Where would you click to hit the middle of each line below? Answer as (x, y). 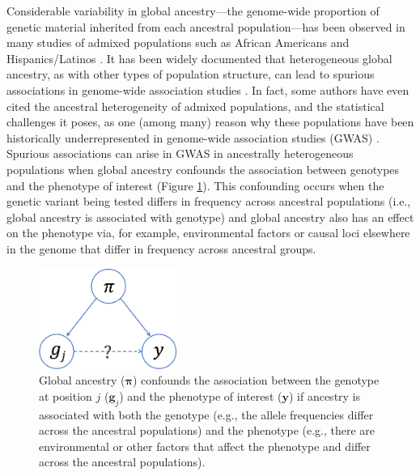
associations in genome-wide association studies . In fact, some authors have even (208, 89)
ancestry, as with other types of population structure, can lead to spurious (191, 74)
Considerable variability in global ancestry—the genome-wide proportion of (193, 11)
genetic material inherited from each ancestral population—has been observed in (206, 26)
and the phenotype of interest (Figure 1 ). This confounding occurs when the (195, 185)
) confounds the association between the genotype (256, 380)
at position (66, 395)
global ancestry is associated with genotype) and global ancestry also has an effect (210, 217)
